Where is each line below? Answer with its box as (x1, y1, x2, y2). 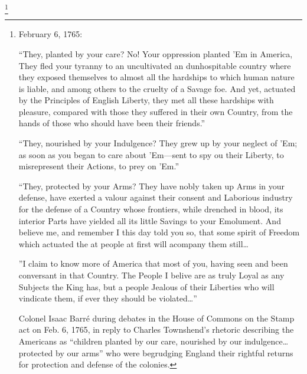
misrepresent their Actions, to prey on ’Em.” (18, 160, 179, 172)
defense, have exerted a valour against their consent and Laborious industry (18, 191, 293, 204)
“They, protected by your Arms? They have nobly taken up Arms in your (18, 179, 285, 192)
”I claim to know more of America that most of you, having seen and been (18, 257, 288, 270)
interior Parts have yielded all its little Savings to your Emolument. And (18, 214, 281, 227)
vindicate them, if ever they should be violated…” (18, 292, 197, 304)
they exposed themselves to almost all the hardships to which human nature (18, 71, 295, 83)
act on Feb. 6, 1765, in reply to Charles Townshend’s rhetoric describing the (18, 323, 294, 336)
